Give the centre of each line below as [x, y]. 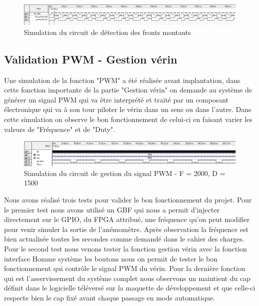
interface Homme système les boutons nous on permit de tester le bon [111, 258]
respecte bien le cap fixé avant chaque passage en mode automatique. [110, 297]
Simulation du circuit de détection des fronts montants [108, 32]
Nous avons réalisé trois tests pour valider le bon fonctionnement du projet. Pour [128, 200]
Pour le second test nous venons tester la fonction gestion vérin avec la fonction [126, 249]
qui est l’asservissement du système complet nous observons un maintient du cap [127, 278]
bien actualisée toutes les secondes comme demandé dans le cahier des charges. [124, 239]
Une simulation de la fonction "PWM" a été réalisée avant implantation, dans [122, 80]
